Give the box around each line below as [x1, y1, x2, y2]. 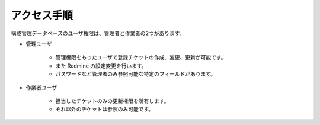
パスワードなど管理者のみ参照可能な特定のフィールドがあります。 [55, 70, 216, 78]
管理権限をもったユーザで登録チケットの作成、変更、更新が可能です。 [55, 54, 226, 61]
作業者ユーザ [25, 84, 57, 91]
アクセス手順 [11, 9, 73, 22]
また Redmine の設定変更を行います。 [55, 62, 148, 69]
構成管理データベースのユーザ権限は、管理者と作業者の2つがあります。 [11, 30, 185, 37]
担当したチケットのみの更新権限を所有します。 [55, 97, 169, 104]
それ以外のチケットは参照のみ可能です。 [55, 105, 154, 113]
